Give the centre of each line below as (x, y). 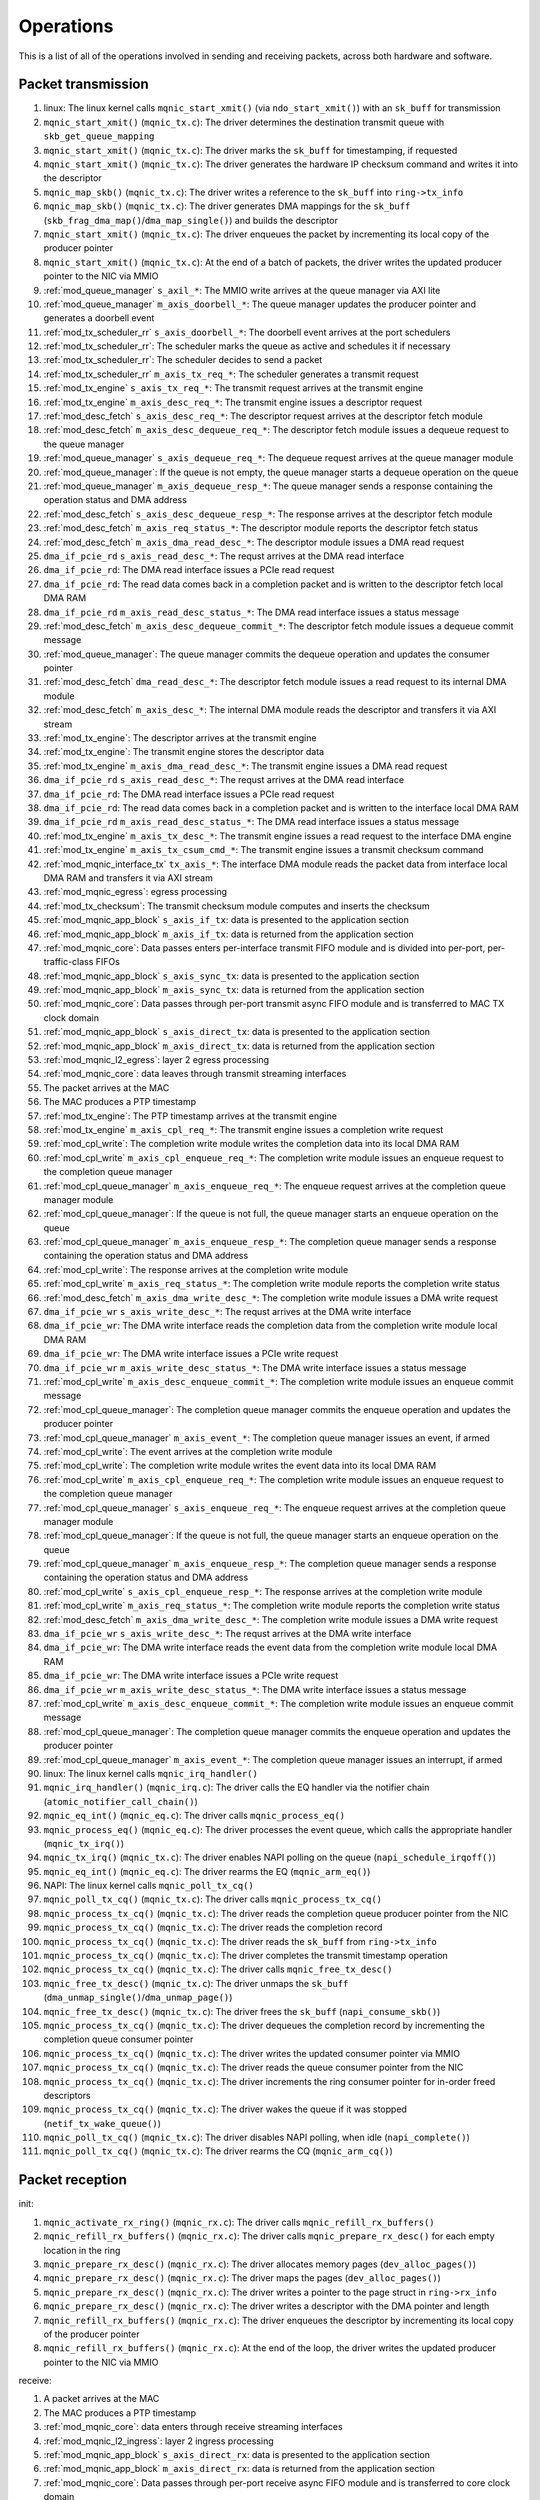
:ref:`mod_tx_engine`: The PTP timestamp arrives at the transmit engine (190, 1116)
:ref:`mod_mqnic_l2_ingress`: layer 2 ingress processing (158, 2441)
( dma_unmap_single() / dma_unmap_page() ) (138, 1997)
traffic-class (68, 962)
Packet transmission (83, 84)
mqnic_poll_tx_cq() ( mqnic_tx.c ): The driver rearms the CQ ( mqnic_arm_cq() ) (218, 2151)
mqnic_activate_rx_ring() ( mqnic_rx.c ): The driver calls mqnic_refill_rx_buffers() (239, 2222)
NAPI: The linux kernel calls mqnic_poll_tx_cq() (148, 1886)
